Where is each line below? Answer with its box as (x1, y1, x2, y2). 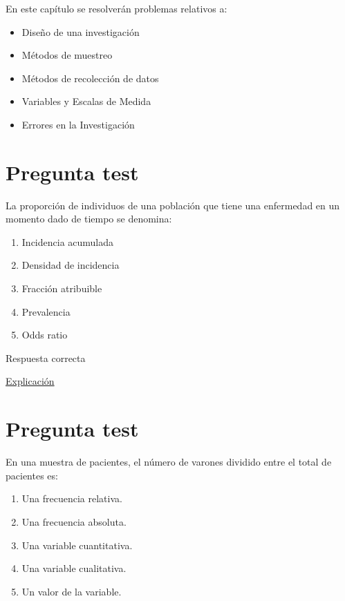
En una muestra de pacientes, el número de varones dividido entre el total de (6, 455, 332, 469)
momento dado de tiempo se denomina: (6, 211, 172, 226)
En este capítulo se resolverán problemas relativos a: (6, 1, 227, 15)
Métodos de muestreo (21, 48, 113, 62)
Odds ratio (21, 327, 68, 342)
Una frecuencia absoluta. (21, 514, 127, 528)
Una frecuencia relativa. (21, 491, 122, 506)
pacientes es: (6, 468, 58, 482)
